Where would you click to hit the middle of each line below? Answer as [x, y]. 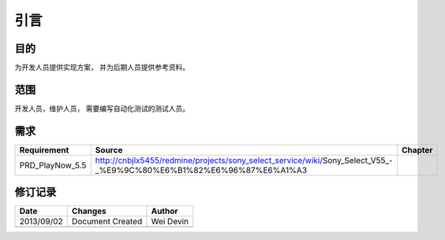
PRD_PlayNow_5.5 [53, 165]
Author [165, 211]
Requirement [44, 150]
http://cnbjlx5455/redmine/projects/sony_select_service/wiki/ [209, 160]
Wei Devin [170, 222]
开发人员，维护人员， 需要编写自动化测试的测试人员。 [102, 108]
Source [109, 150]
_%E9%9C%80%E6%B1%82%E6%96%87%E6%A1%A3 [201, 170]
